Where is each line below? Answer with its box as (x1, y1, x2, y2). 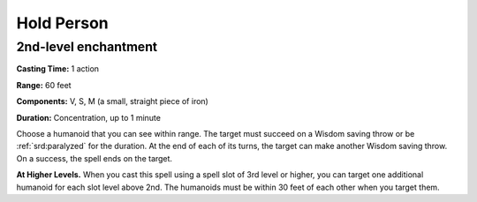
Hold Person (16, 13, 110, 33)
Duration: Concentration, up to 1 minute (16, 112, 161, 123)
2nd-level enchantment (16, 39, 158, 55)
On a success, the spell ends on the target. (16, 153, 172, 163)
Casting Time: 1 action (16, 64, 100, 74)
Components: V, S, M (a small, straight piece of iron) (16, 96, 209, 107)
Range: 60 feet (16, 79, 72, 90)
